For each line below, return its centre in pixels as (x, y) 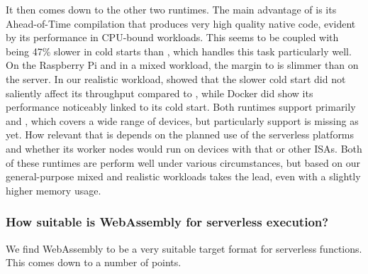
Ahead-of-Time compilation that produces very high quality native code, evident (181, 23)
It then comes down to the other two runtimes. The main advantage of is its (171, 9)
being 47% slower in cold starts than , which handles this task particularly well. (179, 51)
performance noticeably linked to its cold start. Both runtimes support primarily (181, 107)
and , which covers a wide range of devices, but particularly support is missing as (182, 120)
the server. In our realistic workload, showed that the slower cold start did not (176, 78)
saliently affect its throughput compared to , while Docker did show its (160, 93)
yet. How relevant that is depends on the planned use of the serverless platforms (180, 135)
